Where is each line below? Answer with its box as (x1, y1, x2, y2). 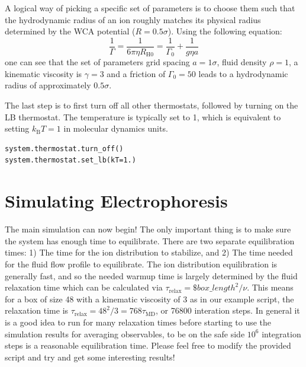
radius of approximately (5, 79, 91, 91)
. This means (247, 281, 294, 293)
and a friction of (107, 67, 166, 79)
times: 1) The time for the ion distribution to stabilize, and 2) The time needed (5, 246, 293, 259)
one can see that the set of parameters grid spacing (5, 56, 190, 68)
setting (5, 122, 30, 135)
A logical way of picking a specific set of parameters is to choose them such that (5, 2, 295, 14)
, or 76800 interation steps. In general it (156, 304, 300, 317)
